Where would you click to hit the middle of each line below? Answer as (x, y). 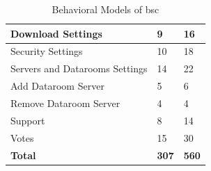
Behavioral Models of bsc (105, 9)
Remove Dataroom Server (65, 103)
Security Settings (47, 51)
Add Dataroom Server (57, 86)
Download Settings (56, 33)
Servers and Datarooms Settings (79, 68)
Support (28, 120)
